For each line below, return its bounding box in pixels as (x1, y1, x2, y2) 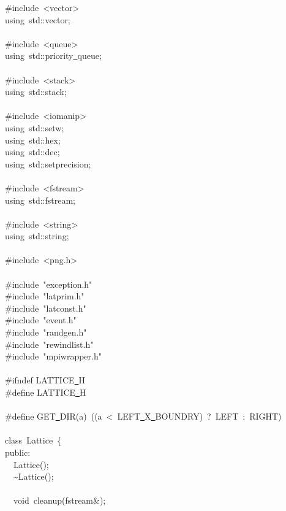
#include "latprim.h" (5, 290, 85, 302)
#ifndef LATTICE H (5, 374, 86, 386)
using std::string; (5, 229, 69, 242)
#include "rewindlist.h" (5, 337, 94, 350)
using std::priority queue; (5, 49, 102, 62)
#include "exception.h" (5, 277, 92, 290)
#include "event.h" (5, 313, 77, 326)
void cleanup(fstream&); (13, 494, 106, 507)
